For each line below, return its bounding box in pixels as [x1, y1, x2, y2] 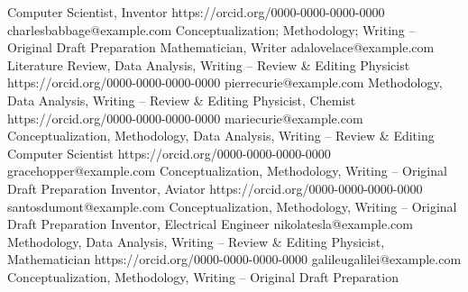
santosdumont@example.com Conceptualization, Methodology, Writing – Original [7, 196, 457, 215]
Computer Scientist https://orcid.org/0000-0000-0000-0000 [7, 143, 331, 162]
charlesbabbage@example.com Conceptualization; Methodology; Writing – [7, 20, 416, 39]
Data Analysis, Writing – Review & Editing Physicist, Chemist [7, 90, 356, 109]
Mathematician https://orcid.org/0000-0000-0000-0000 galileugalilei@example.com [7, 250, 462, 269]
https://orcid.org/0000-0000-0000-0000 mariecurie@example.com [7, 108, 363, 127]
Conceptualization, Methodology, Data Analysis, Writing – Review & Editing [7, 126, 435, 145]
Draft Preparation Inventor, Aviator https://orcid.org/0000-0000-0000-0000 [7, 178, 423, 197]
